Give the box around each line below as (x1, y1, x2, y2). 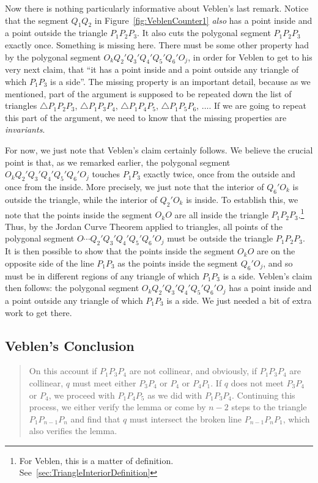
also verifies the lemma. (29, 424, 117, 437)
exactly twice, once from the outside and (143, 168, 295, 180)
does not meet (231, 376, 284, 389)
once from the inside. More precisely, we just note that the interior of (5, 180, 264, 193)
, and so (263, 256, 293, 269)
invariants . (5, 123, 45, 136)
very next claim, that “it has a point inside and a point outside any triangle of (5, 63, 299, 76)
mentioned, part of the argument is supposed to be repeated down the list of (5, 87, 292, 100)
